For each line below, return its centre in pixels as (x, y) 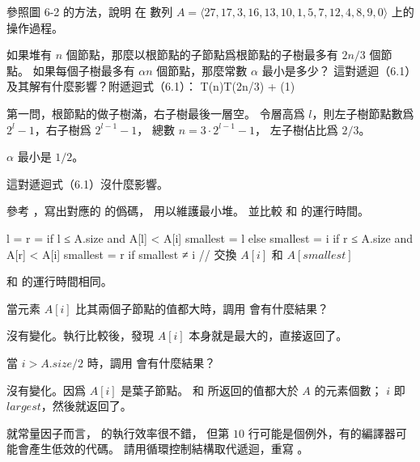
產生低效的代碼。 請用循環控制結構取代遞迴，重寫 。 (169, 449)
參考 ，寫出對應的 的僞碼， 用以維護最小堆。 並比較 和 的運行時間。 (188, 211)
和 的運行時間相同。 (59, 281)
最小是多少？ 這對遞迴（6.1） (336, 70)
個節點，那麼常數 (202, 70)
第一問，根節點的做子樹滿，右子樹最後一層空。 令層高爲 (156, 113)
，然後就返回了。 (86, 406)
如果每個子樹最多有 (84, 70)
